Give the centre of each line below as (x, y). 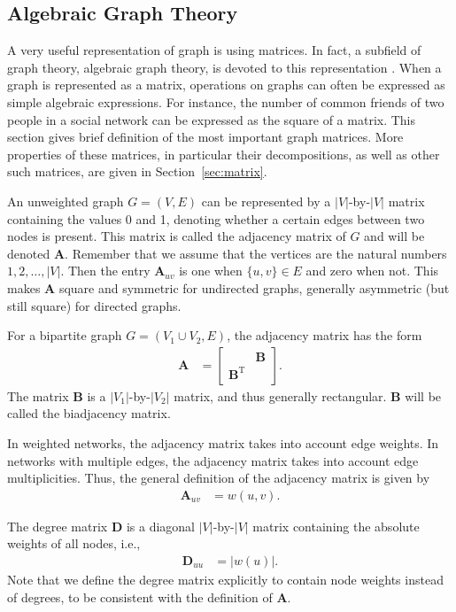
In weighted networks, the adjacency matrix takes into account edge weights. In (223, 442)
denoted (29, 253)
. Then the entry (105, 271)
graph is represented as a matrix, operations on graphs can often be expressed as (226, 85)
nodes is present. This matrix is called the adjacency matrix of (177, 236)
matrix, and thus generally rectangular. (280, 395)
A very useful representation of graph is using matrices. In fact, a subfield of (214, 50)
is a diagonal (161, 526)
